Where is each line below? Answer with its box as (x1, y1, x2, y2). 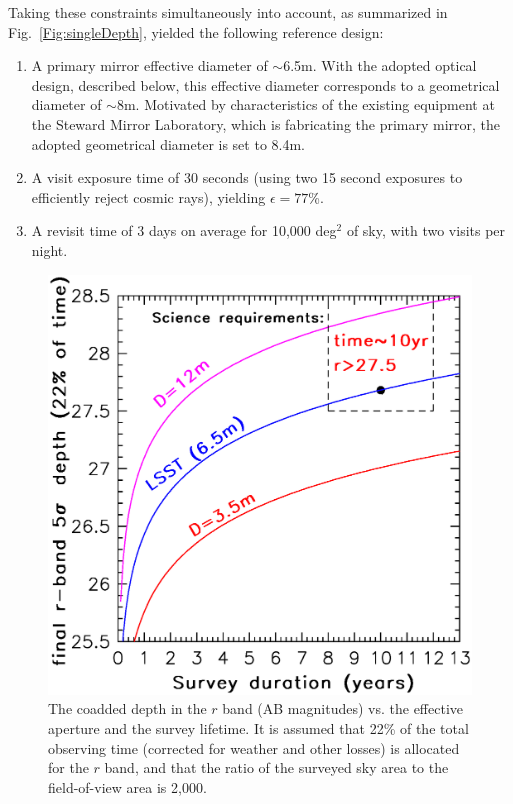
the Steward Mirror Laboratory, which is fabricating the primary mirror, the (31, 113, 501, 134)
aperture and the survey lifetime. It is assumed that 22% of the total (48, 717, 469, 738)
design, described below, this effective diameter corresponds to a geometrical (31, 74, 500, 95)
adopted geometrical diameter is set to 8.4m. (31, 133, 305, 154)
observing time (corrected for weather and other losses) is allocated (48, 737, 460, 758)
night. (31, 239, 68, 260)
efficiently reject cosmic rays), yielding (31, 186, 266, 207)
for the (48, 757, 89, 778)
